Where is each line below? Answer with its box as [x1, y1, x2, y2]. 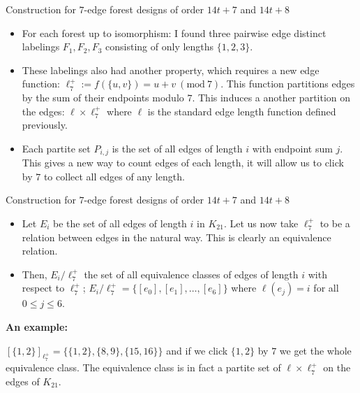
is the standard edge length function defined [147, 103, 336, 118]
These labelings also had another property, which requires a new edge [22, 62, 320, 77]
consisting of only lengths [105, 39, 214, 54]
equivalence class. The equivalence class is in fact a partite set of [6, 360, 281, 375]
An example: [6, 319, 68, 334]
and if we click [166, 343, 228, 357]
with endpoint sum [252, 141, 333, 155]
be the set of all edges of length [53, 215, 187, 230]
